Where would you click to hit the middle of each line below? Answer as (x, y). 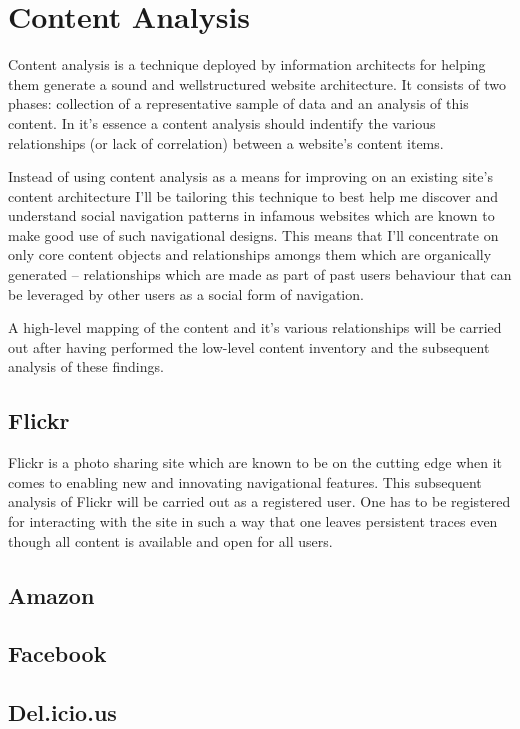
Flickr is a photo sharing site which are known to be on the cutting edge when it (255, 462)
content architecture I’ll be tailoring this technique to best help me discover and (253, 195)
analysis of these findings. (86, 366)
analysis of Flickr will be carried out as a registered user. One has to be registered (259, 501)
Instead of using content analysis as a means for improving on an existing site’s (250, 176)
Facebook (57, 653)
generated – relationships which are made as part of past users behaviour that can (260, 274)
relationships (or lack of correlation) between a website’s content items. (226, 142)
